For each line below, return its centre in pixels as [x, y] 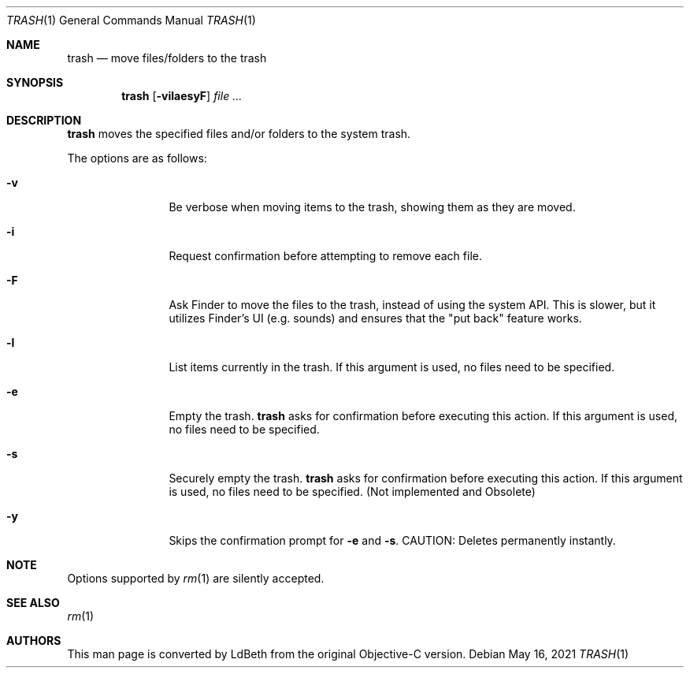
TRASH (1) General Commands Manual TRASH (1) [131, 20]
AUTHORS [34, 640]
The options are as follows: [137, 158]
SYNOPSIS [35, 82]
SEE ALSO [33, 603]
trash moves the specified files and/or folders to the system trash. [239, 134]
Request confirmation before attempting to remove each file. [325, 256]
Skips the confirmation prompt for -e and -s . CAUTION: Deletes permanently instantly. [392, 540]
